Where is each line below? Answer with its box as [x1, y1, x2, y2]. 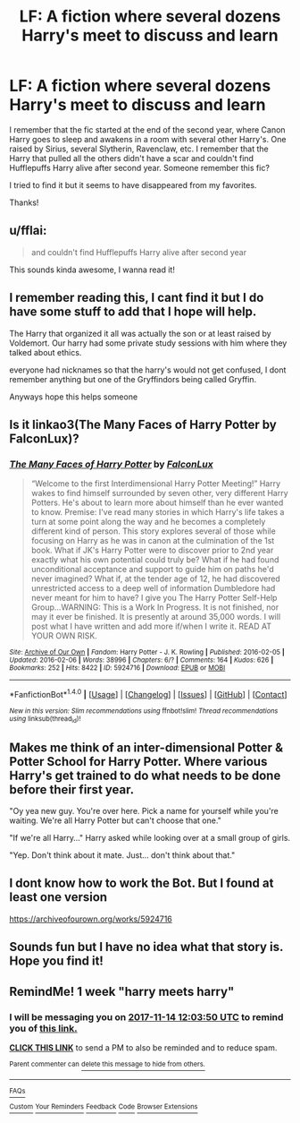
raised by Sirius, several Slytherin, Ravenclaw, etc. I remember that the [9, 143, 270, 154]
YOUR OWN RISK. [30, 630, 98, 641]
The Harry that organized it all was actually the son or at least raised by [9, 328, 271, 339]
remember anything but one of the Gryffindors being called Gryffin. [9, 373, 257, 384]
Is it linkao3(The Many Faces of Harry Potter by [9, 416, 277, 432]
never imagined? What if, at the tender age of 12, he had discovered [30, 573, 281, 584]
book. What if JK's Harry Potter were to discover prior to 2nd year [30, 544, 274, 556]
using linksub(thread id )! [9, 714, 81, 724]
